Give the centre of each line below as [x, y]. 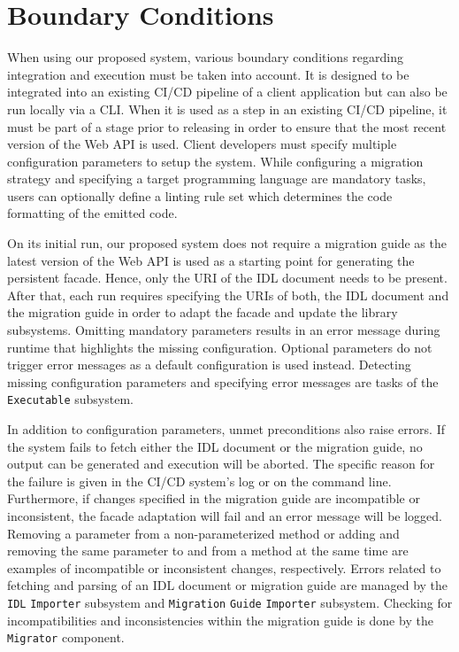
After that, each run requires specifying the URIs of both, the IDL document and [228, 295]
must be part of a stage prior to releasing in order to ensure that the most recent [227, 126]
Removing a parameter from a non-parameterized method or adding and [203, 533]
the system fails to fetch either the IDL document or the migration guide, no [215, 446]
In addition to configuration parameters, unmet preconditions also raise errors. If [226, 429]
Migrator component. [66, 637]
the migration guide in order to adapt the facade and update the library [203, 312]
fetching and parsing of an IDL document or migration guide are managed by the [228, 585]
